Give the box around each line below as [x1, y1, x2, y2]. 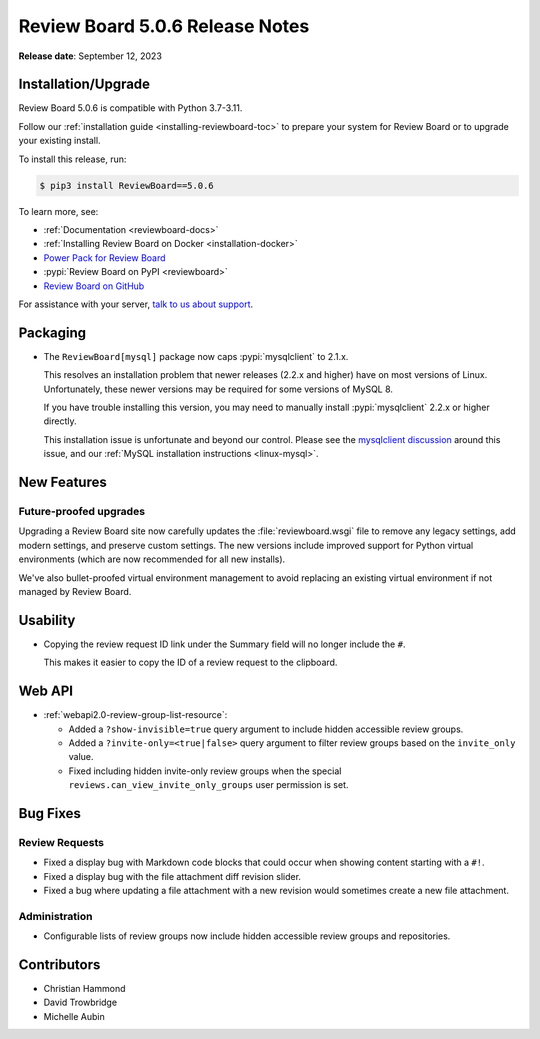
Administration [18, 909, 93, 923]
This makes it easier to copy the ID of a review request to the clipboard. [43, 656, 338, 669]
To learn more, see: [18, 205, 99, 217]
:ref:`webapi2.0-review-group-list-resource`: [43, 709, 228, 721]
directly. [43, 415, 77, 427]
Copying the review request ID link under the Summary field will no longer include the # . [43, 638, 406, 650]
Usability [18, 611, 76, 629]
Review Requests [18, 835, 105, 849]
